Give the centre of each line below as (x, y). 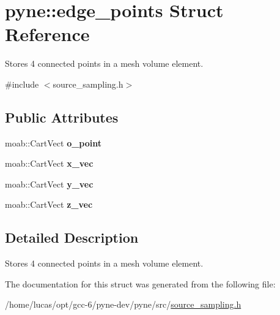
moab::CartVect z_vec (49, 204)
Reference (47, 34)
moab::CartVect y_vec (49, 184)
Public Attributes (62, 117)
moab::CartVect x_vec (49, 163)
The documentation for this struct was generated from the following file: (140, 283)
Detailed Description (72, 237)
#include (22, 84)
